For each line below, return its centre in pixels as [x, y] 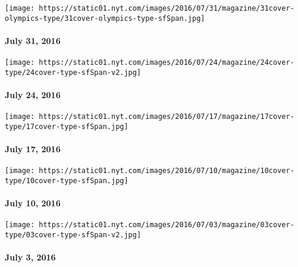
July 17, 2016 [33, 149]
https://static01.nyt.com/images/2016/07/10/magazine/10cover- [167, 171]
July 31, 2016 [33, 40]
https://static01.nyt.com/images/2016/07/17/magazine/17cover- [167, 117]
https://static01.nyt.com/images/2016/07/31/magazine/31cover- [167, 8]
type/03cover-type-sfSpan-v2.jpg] [73, 235]
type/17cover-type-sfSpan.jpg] [67, 126]
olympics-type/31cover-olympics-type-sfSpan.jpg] [105, 18]
